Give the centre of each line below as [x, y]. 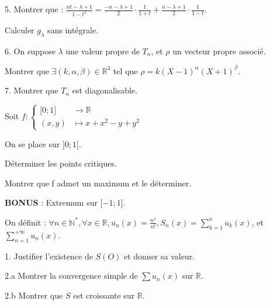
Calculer [20, 30]
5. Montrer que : [34, 9]
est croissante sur [104, 295]
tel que [125, 70]
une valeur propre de [103, 51]
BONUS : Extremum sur [51, 202]
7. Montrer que [32, 90]
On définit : [25, 222]
